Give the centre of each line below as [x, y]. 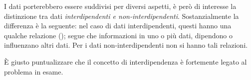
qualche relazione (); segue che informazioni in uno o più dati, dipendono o [118, 35]
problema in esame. [34, 71]
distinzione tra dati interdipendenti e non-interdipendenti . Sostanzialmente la [122, 16]
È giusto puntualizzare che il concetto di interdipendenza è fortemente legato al [125, 61]
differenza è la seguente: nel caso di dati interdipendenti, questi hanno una [118, 26]
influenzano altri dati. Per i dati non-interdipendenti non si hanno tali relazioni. [126, 45]
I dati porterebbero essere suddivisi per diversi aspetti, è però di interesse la [120, 6]
